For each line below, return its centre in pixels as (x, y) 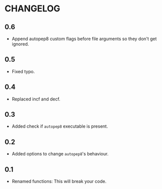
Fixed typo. (23, 71)
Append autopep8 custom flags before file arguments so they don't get (84, 39)
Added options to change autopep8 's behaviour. (60, 154)
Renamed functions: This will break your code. (59, 182)
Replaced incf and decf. (36, 99)
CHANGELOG (32, 9)
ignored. (20, 44)
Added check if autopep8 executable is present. (60, 126)
